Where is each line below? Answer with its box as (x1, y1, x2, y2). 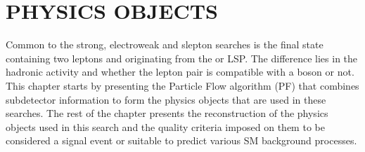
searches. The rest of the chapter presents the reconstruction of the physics (6, 106, 328, 120)
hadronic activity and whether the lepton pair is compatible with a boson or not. (6, 64, 354, 79)
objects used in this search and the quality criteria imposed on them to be (6, 119, 325, 134)
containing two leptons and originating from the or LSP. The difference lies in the (6, 50, 358, 65)
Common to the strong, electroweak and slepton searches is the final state (6, 37, 324, 52)
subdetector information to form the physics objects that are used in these (6, 92, 326, 106)
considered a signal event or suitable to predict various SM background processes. (6, 133, 357, 148)
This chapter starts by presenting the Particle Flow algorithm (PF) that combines (6, 78, 359, 92)
